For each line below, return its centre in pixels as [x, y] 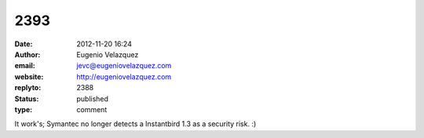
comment [92, 109]
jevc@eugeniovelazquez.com [124, 66]
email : [25, 66]
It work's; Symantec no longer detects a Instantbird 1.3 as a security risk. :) [135, 124]
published [93, 99]
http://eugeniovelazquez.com [124, 76]
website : [29, 76]
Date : [24, 44]
